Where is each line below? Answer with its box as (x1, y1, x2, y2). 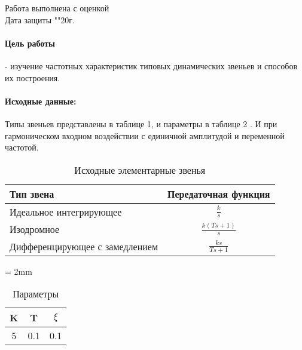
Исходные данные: (5, 94, 77, 107)
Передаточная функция (167, 186, 270, 201)
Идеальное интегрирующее (10, 204, 122, 219)
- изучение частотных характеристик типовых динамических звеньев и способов (5, 59, 298, 72)
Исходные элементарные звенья (74, 162, 206, 177)
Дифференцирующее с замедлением (10, 239, 158, 253)
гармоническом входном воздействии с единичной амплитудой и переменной (5, 129, 285, 142)
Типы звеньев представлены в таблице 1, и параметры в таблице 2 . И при (5, 117, 277, 130)
